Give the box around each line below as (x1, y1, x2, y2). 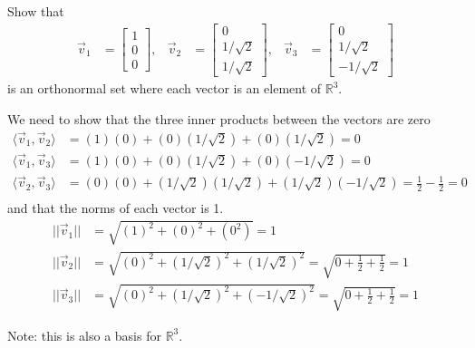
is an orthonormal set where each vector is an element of (7, 79, 322, 98)
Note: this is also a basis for (7, 325, 161, 344)
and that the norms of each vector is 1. (7, 198, 224, 217)
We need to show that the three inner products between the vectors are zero (7, 109, 431, 128)
